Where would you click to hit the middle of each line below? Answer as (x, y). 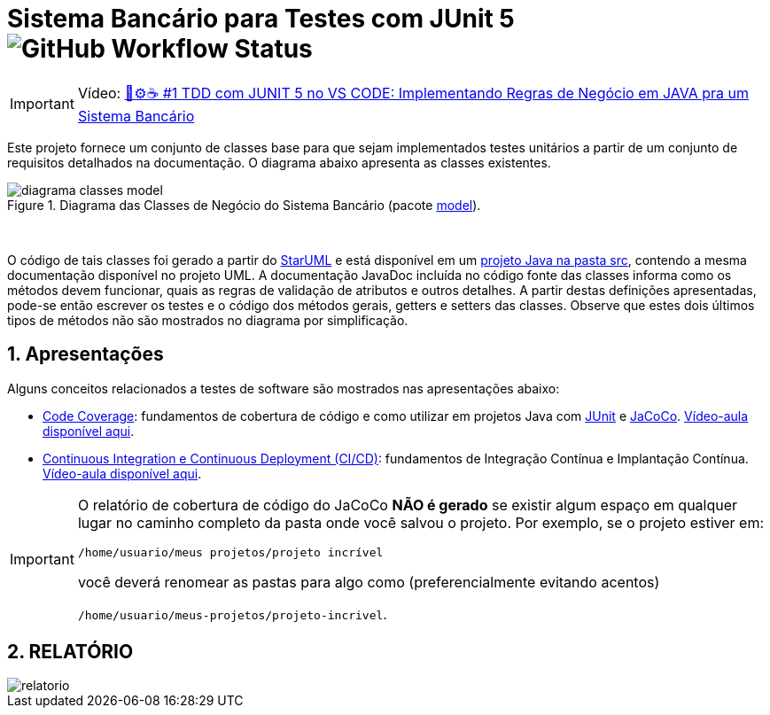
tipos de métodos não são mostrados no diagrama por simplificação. (208, 320)
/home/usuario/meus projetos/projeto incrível (230, 552)
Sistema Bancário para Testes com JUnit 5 (261, 19)
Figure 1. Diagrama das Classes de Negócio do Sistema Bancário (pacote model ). (244, 205)
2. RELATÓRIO (70, 652)
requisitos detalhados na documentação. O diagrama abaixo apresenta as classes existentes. (279, 162)
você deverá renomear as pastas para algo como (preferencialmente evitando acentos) (369, 582)
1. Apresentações (86, 354)
